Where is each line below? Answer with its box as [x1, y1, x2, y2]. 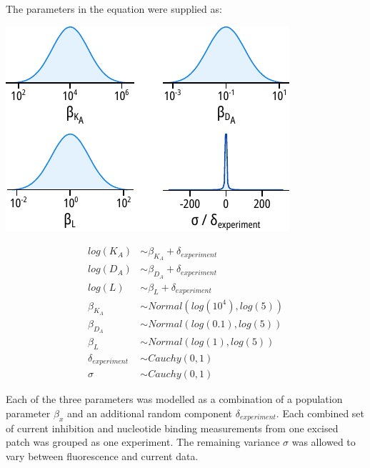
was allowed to [291, 434, 356, 449]
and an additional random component [66, 405, 233, 420]
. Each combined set [276, 405, 365, 420]
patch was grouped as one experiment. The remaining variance [6, 434, 280, 449]
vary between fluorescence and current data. [6, 448, 199, 463]
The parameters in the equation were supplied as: [6, 1, 222, 16]
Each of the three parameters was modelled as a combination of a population [6, 392, 343, 407]
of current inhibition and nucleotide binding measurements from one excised [6, 420, 339, 435]
